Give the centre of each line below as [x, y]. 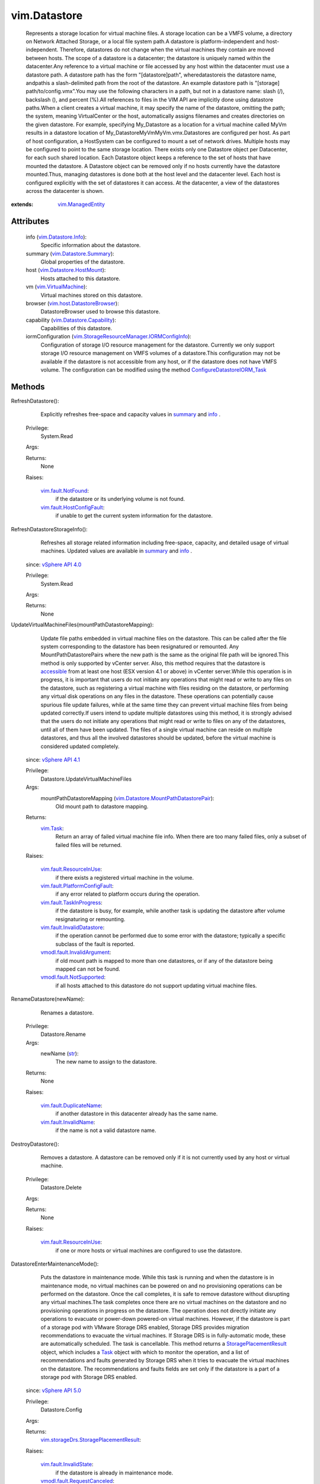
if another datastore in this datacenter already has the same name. [137, 1114]
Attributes [30, 222]
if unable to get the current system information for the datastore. [134, 516]
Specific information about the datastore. [91, 245]
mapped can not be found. [88, 969]
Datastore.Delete [61, 1188]
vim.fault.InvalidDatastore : [73, 927]
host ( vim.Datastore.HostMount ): [66, 270]
